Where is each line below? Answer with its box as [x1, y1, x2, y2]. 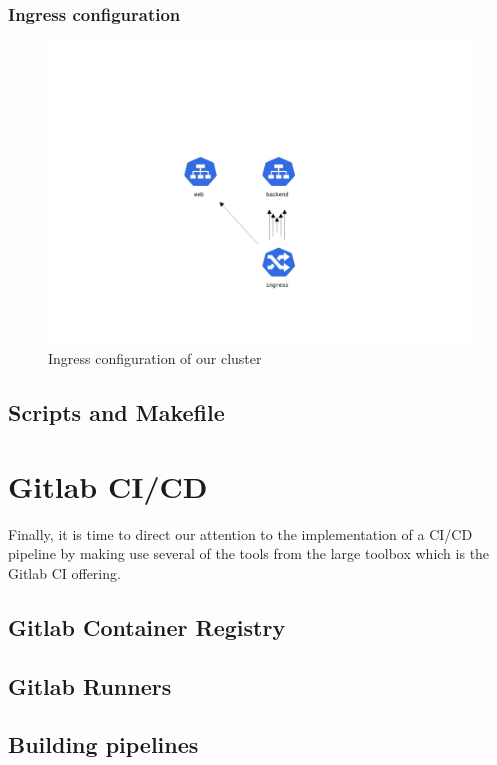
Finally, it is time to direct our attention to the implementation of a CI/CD [8, 523, 473, 544]
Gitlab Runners [8, 670, 172, 701]
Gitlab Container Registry [8, 611, 286, 642]
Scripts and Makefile [8, 397, 225, 428]
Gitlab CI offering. [8, 562, 121, 583]
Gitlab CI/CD [8, 465, 208, 506]
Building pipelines [8, 729, 199, 760]
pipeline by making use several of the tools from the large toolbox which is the [8, 543, 490, 564]
